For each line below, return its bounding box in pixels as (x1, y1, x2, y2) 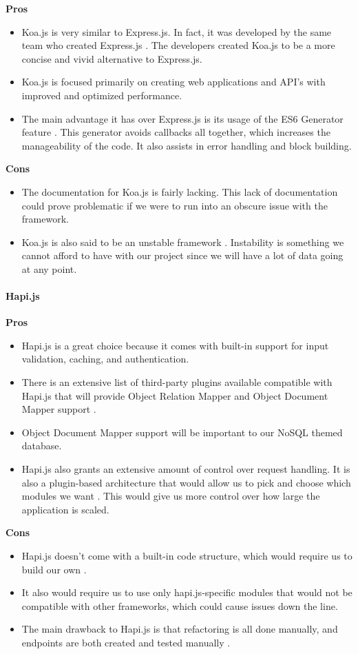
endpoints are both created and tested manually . (21, 635, 231, 649)
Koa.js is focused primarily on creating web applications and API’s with (21, 74, 326, 89)
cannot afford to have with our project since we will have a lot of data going (21, 248, 344, 263)
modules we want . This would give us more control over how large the (21, 489, 320, 503)
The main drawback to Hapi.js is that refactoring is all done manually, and (21, 622, 338, 636)
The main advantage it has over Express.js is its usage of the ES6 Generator (21, 111, 344, 125)
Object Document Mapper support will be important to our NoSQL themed (21, 425, 343, 439)
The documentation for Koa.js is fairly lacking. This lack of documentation (21, 184, 338, 198)
